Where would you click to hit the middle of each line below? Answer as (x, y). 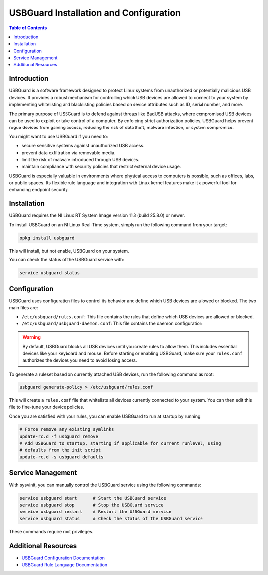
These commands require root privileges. (51, 531)
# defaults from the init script (60, 450)
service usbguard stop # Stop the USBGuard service (92, 505)
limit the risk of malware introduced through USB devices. (81, 159)
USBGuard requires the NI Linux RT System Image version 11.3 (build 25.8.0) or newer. (97, 215)
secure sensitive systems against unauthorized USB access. (83, 146)
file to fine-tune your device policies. (47, 407)
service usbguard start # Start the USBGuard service (93, 498)
